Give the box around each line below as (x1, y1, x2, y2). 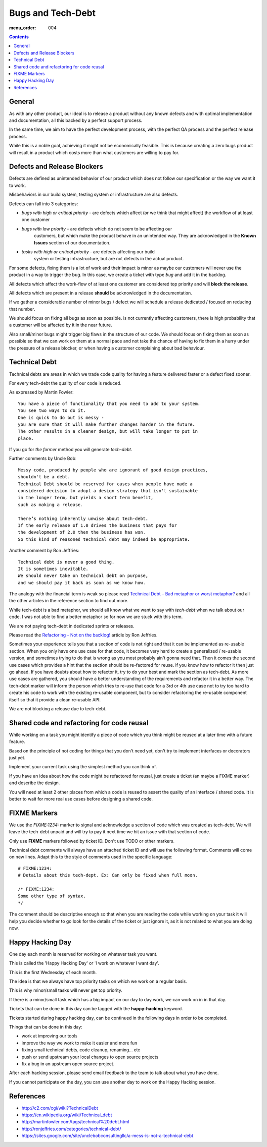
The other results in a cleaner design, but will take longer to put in (18, 429, 198, 434)
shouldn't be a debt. (18, 474, 70, 480)
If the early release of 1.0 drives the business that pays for (18, 522, 178, 528)
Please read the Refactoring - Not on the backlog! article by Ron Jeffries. (9, 632, 158, 638)
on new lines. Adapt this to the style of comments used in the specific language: (9, 854, 173, 860)
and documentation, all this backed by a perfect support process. (9, 117, 143, 123)
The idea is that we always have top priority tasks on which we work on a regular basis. (9, 978, 187, 984)
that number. (9, 306, 36, 312)
